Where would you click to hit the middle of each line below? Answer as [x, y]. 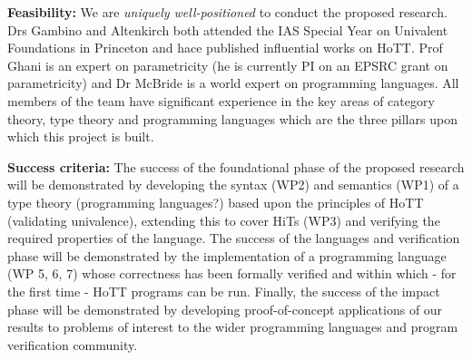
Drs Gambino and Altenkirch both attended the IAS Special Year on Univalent [228, 29]
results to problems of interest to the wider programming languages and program [233, 327]
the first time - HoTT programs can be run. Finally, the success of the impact [224, 291]
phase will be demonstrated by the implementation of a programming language [227, 255]
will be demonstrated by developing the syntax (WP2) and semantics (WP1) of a [233, 185]
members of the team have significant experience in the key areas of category [221, 100]
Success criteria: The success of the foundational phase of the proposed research [236, 166]
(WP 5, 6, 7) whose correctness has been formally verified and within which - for [232, 273]
